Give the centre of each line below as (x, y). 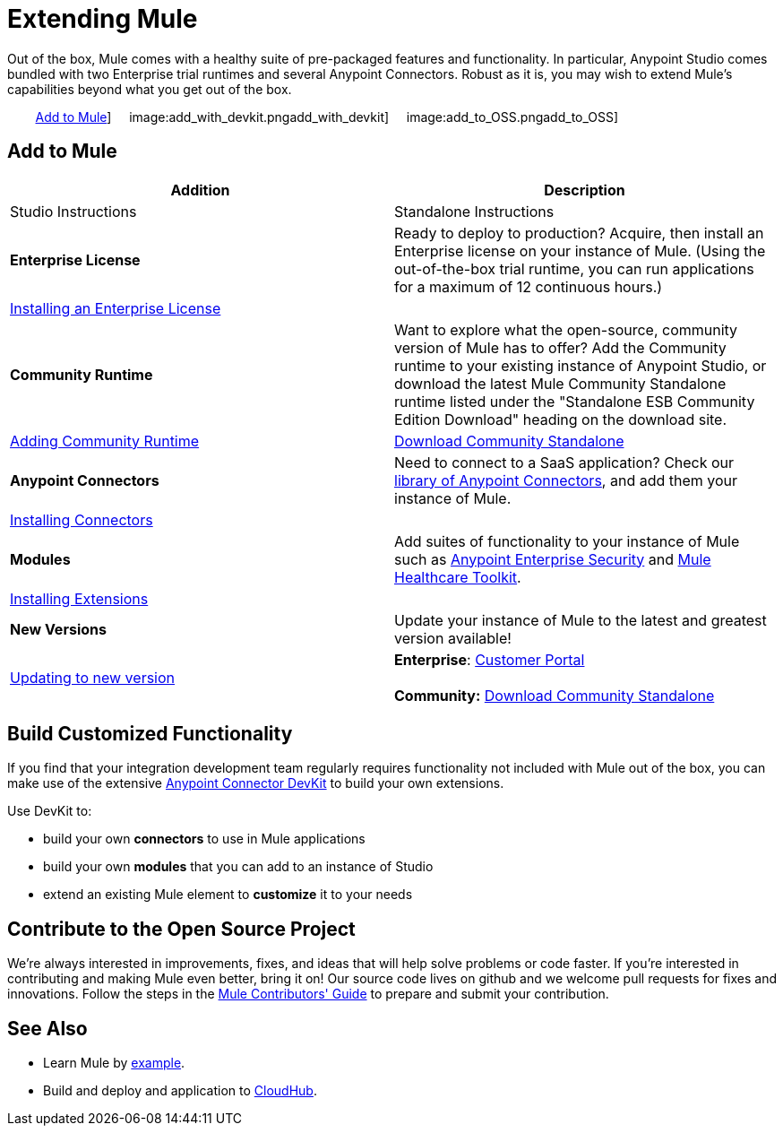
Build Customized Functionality (150, 734)
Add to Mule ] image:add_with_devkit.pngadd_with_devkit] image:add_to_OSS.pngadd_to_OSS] (327, 117)
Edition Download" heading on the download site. (561, 419)
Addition (200, 190)
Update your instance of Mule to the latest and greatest (581, 620)
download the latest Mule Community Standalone (560, 383)
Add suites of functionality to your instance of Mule (567, 541)
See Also (47, 1028)
